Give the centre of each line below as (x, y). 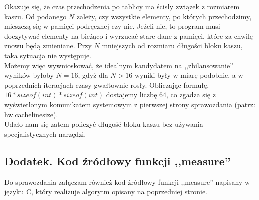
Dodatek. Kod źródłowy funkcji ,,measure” (118, 161)
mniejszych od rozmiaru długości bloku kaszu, (172, 45)
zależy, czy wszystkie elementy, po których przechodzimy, (164, 16)
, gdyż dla (93, 75)
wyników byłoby (29, 75)
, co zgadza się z (191, 94)
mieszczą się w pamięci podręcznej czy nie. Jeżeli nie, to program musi (112, 26)
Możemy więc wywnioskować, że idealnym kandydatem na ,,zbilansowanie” (119, 65)
